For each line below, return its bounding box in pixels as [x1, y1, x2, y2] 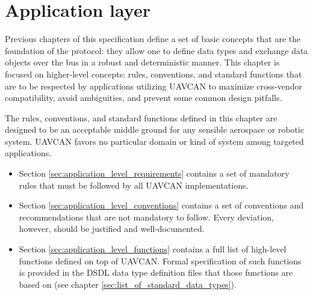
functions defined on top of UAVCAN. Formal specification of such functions [19, 254, 302, 267]
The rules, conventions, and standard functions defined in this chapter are [5, 111, 277, 124]
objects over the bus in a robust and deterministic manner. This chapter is [5, 56, 280, 68]
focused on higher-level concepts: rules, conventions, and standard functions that [5, 67, 302, 80]
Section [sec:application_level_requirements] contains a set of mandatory [19, 167, 290, 180]
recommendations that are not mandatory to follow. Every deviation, [19, 210, 274, 223]
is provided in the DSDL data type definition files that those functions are [19, 266, 293, 279]
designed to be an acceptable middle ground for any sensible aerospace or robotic [5, 123, 305, 136]
